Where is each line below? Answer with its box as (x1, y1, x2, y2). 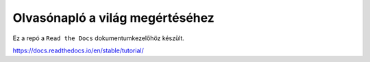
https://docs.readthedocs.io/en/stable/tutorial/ (12, 46, 144, 55)
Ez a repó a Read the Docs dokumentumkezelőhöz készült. (12, 34, 185, 42)
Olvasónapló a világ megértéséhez (12, 10, 215, 25)
